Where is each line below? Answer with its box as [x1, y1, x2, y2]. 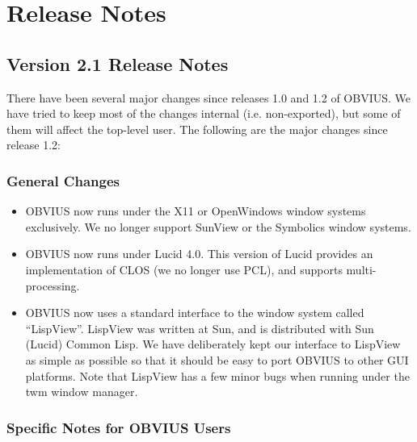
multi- [346, 261, 377, 277]
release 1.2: [6, 136, 61, 153]
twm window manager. [25, 383, 138, 400]
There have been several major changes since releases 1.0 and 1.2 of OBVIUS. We [6, 89, 411, 106]
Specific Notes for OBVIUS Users [6, 417, 231, 437]
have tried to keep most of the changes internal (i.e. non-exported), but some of [6, 105, 401, 122]
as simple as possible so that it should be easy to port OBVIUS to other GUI [25, 351, 409, 368]
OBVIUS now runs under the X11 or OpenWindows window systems [25, 202, 366, 219]
